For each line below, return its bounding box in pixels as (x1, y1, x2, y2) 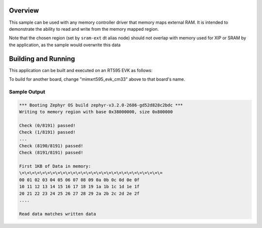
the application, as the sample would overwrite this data (9, 42, 121, 48)
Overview (9, 6, 39, 15)
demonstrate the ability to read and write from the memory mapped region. (9, 26, 159, 32)
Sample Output (9, 88, 46, 95)
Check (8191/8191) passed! (19, 150, 83, 156)
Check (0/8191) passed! (19, 123, 76, 128)
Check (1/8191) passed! (19, 129, 76, 135)
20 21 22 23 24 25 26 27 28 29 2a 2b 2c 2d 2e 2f (19, 191, 140, 196)
